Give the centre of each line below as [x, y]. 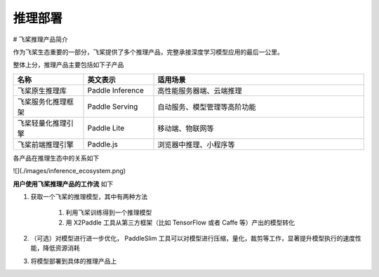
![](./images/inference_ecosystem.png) [69, 171]
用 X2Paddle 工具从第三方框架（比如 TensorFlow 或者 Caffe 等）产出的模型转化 [180, 222]
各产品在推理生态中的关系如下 [56, 158]
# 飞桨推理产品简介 [40, 39]
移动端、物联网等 [186, 128]
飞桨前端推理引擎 [45, 144]
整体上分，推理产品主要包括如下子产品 [68, 65]
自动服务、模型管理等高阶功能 [207, 107]
